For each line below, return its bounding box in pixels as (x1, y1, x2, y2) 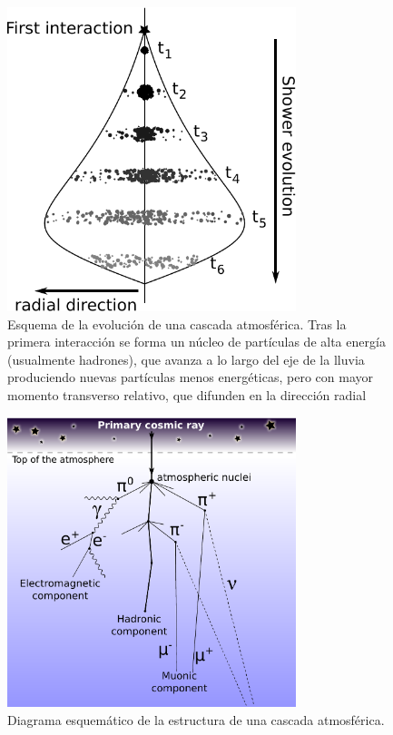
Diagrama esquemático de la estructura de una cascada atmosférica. (7, 710, 385, 729)
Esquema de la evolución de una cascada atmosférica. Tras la (7, 314, 347, 333)
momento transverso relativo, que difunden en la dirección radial (7, 386, 367, 405)
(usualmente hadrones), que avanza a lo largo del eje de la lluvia (7, 349, 365, 368)
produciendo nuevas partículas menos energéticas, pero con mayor (7, 367, 373, 387)
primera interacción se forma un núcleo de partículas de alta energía (7, 332, 386, 351)
